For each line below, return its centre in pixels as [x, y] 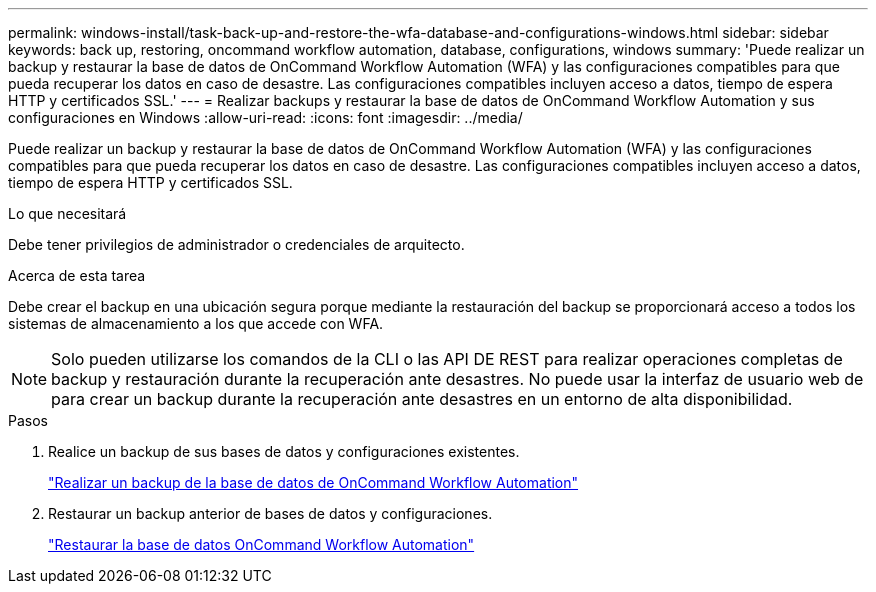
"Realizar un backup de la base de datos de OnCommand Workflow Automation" [313, 482]
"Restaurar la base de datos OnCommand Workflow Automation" [261, 544]
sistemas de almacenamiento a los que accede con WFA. [196, 323]
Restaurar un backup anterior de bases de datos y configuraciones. [270, 513]
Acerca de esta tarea [77, 275]
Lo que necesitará [67, 213]
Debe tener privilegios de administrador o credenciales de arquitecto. [236, 244]
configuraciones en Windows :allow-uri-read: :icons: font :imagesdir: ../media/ [265, 117]
